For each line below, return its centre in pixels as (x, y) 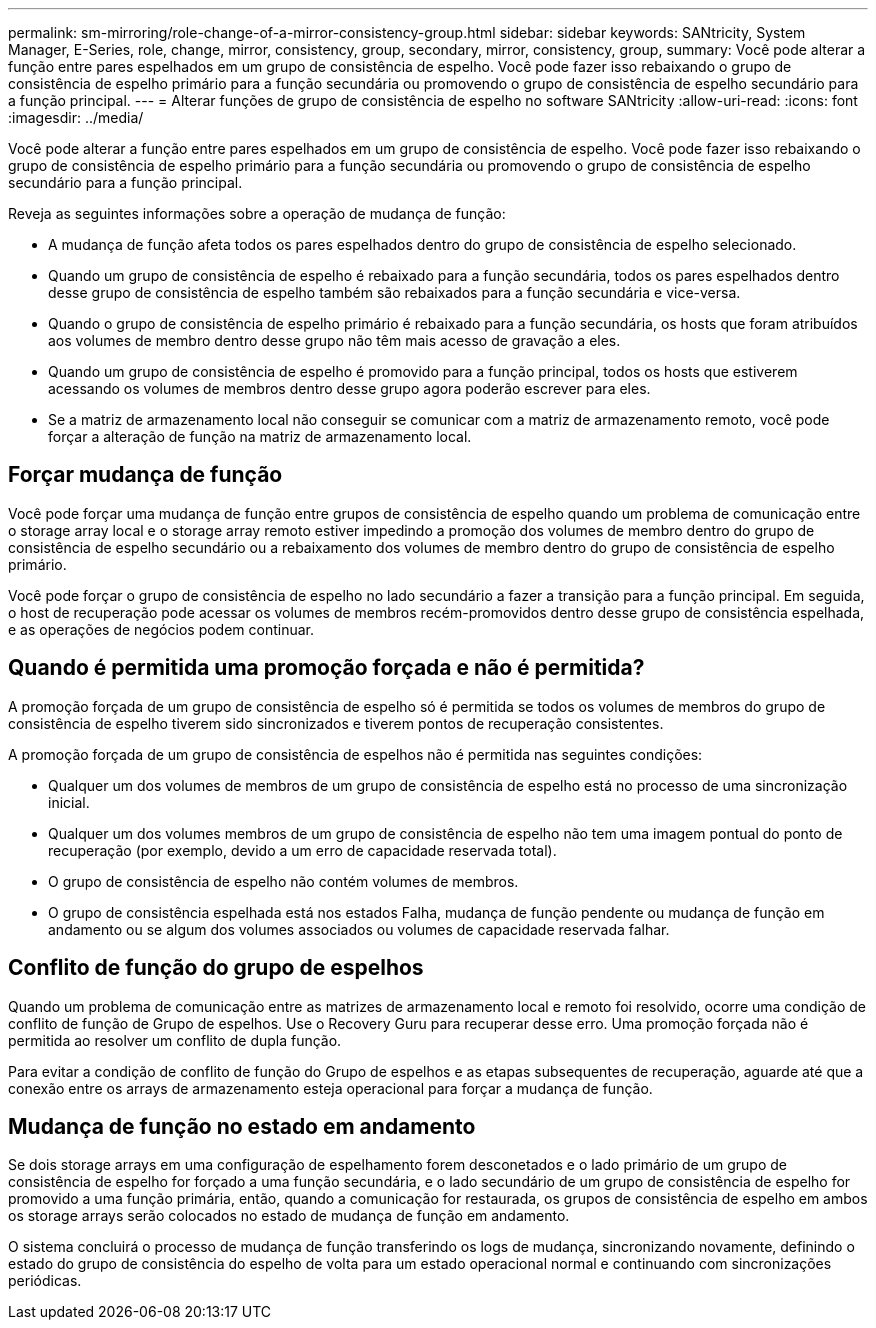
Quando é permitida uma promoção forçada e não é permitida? (326, 668)
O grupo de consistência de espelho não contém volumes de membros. (283, 881)
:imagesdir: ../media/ (76, 117)
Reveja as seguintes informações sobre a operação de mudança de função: (257, 213)
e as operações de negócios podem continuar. (161, 629)
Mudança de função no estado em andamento (242, 1126)
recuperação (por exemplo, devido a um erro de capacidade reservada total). (302, 850)
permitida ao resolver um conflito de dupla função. (175, 1040)
